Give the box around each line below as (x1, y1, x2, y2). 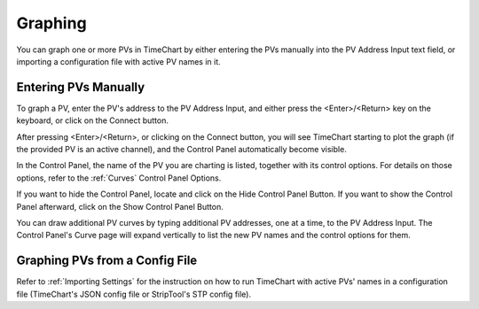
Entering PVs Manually (16, 80, 145, 95)
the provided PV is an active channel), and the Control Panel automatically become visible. (16, 144, 348, 155)
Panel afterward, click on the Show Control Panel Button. (16, 201, 224, 212)
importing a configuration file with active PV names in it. (16, 56, 221, 66)
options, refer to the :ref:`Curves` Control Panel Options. (16, 173, 222, 183)
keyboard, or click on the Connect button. (16, 115, 169, 126)
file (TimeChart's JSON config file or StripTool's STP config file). (16, 289, 252, 299)
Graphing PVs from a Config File (16, 253, 198, 268)
